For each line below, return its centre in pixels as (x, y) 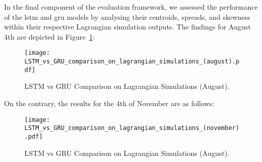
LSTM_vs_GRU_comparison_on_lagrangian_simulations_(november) (132, 128)
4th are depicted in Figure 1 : (50, 36)
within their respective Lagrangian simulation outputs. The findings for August (127, 27)
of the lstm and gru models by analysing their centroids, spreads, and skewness (127, 17)
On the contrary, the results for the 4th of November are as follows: (109, 103)
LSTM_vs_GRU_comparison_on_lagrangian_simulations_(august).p (132, 62)
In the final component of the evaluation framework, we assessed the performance (131, 7)
